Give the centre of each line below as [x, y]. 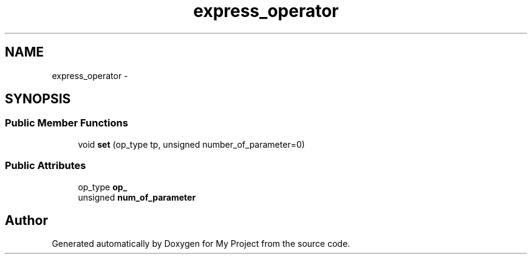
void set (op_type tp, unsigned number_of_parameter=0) [191, 144]
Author [26, 220]
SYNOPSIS [38, 99]
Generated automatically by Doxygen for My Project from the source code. [201, 244]
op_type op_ [103, 187]
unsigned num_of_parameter [137, 197]
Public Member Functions [66, 123]
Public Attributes [46, 166]
